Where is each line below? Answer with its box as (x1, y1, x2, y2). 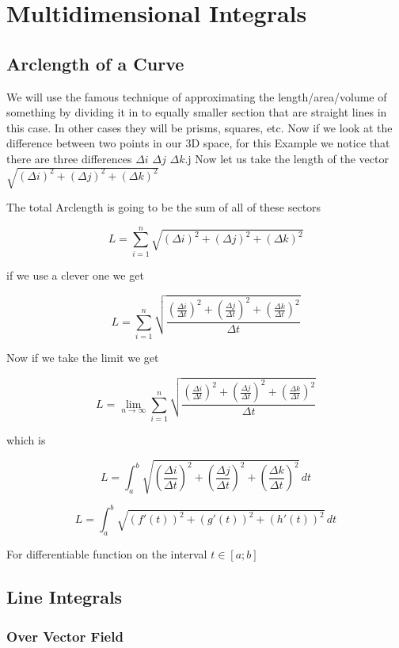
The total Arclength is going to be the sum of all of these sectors (6, 199, 321, 215)
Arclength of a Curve (6, 51, 184, 75)
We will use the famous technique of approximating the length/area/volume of (6, 88, 387, 105)
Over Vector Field (6, 626, 123, 646)
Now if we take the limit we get (6, 349, 159, 365)
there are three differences (6, 150, 132, 166)
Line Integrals (6, 585, 123, 609)
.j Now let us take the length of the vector (184, 150, 389, 166)
